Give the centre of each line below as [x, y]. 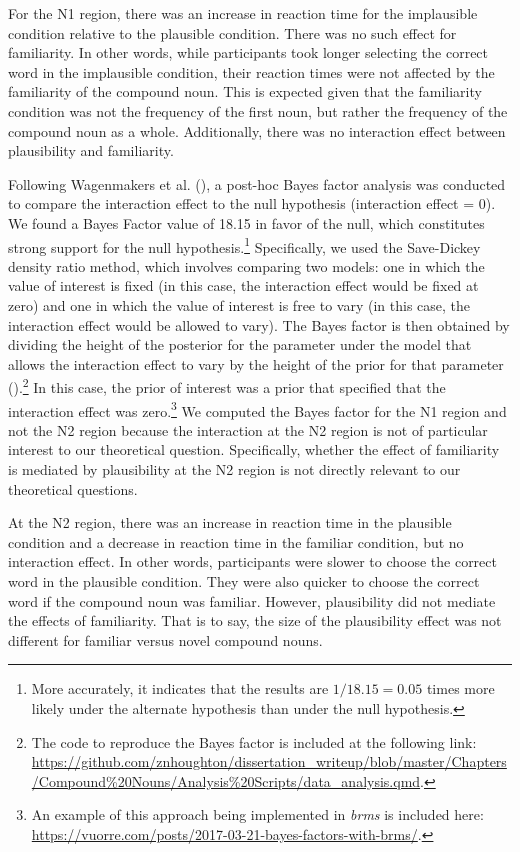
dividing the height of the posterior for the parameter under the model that [240, 344]
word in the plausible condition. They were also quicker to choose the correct [244, 581]
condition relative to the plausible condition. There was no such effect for [232, 32]
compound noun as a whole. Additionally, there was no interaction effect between [257, 130]
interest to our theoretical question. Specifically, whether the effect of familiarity [254, 449]
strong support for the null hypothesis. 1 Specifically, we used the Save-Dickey [244, 245]
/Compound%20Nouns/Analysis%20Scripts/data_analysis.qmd [226, 780]
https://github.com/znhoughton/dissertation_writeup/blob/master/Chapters [269, 761]
